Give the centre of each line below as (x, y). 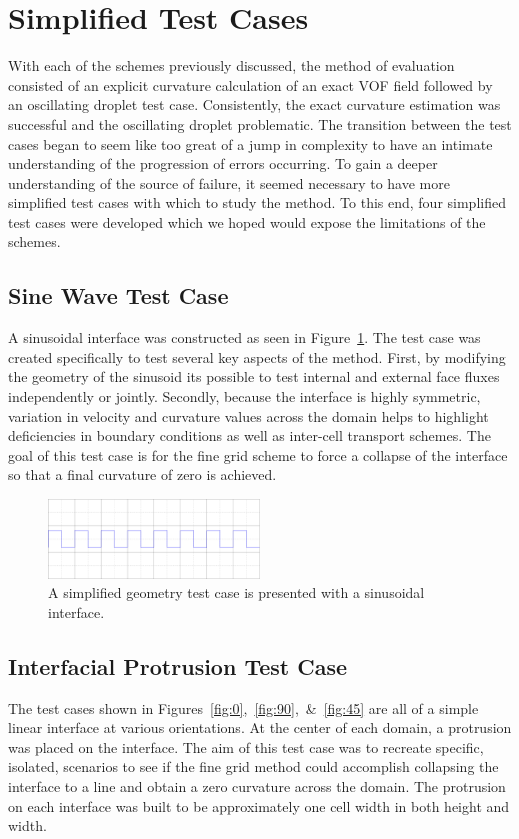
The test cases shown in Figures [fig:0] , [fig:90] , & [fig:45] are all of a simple (243, 707)
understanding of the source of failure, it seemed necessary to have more (229, 182)
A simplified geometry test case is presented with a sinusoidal (236, 592)
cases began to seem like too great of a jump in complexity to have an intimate (250, 143)
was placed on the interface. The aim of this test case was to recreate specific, (246, 746)
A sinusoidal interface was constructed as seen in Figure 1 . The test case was (244, 337)
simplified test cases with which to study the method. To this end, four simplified (257, 202)
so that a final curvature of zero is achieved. (142, 474)
